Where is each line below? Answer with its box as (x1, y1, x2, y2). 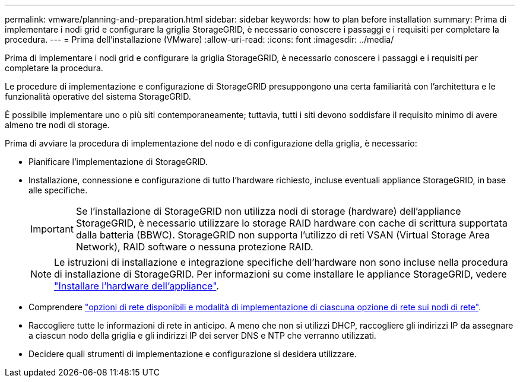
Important (30, 223, 74, 235)
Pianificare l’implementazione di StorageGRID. (28, 157, 208, 167)
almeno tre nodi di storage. (5, 120, 110, 130)
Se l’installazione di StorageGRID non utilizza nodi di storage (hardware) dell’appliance (75, 205, 461, 217)
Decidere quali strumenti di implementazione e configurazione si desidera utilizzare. (28, 349, 357, 359)
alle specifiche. (28, 185, 88, 195)
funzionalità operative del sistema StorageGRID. (5, 91, 191, 101)
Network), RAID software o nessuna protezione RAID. (75, 241, 313, 253)
